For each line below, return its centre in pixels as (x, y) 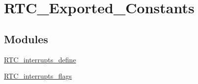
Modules (26, 39)
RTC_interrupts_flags (38, 76)
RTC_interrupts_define (40, 59)
